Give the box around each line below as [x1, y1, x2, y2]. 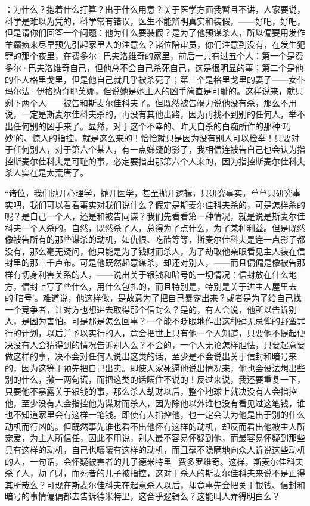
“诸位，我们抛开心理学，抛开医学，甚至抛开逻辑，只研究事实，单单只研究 [5, 186, 293, 198]
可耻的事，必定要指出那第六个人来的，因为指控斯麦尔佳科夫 [71, 154, 305, 167]
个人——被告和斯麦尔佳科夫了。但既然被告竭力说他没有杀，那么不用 [29, 96, 297, 108]
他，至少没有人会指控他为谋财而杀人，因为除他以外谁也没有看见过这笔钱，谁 [5, 396, 305, 409]
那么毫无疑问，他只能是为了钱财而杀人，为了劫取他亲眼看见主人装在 [29, 244, 297, 257]
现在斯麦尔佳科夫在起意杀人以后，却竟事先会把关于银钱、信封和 [54, 478, 305, 491]
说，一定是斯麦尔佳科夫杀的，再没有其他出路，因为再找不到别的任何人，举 [5, 108, 297, 120]
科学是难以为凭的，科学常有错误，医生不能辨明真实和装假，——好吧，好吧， [5, 14, 305, 27]
